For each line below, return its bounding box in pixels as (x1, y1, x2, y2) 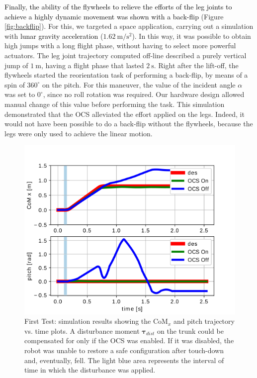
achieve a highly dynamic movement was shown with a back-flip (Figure (4, 11, 224, 21)
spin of (4, 79, 25, 90)
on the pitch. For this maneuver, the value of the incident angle (42, 79, 236, 90)
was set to (4, 89, 35, 99)
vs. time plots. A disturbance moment (24, 325, 140, 336)
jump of (4, 60, 28, 70)
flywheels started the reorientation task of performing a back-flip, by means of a (4, 70, 248, 80)
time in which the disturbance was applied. (24, 365, 156, 375)
